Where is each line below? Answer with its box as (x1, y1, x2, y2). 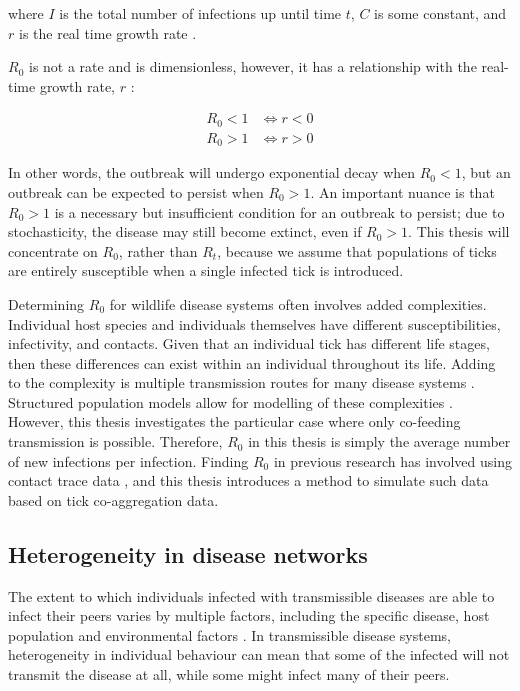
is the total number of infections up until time (59, 3, 342, 23)
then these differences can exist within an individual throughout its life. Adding (8, 352, 496, 373)
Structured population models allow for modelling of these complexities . (8, 391, 453, 412)
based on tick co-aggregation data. (8, 489, 219, 510)
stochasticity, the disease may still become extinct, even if (8, 221, 362, 242)
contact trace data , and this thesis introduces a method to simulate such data (8, 470, 489, 491)
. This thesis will (408, 221, 510, 242)
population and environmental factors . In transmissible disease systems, (8, 624, 451, 645)
